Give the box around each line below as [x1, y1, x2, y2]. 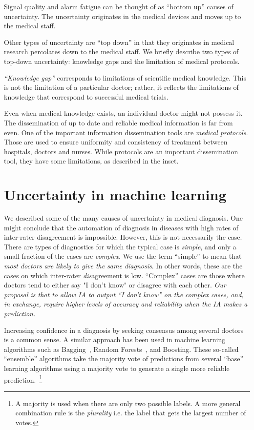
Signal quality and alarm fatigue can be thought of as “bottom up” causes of [4, 1, 233, 11]
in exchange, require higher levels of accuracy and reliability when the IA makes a [4, 299, 248, 309]
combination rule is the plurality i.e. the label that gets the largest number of [15, 408, 246, 418]
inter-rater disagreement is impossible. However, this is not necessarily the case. [4, 232, 242, 242]
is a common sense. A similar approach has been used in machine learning [4, 334, 226, 345]
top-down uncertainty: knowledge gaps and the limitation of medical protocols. [4, 56, 240, 66]
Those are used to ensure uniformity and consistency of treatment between [4, 137, 228, 147]
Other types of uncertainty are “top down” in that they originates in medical [4, 37, 234, 47]
